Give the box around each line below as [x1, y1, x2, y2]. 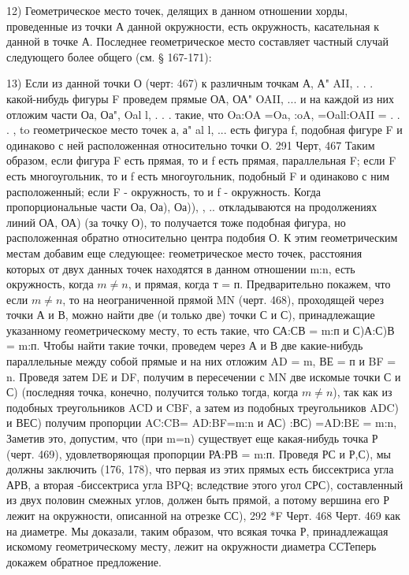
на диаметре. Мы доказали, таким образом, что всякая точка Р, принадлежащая [6, 522, 389, 539]
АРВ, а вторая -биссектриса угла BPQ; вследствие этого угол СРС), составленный [6, 476, 403, 492]
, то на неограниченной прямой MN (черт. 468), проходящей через [62, 291, 385, 307]
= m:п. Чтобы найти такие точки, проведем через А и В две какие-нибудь [6, 337, 363, 354]
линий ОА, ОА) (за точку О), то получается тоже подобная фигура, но [6, 213, 346, 230]
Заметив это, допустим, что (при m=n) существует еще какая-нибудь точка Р [6, 430, 378, 447]
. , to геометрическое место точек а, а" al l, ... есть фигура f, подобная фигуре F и [6, 121, 403, 138]
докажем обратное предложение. [6, 553, 162, 569]
